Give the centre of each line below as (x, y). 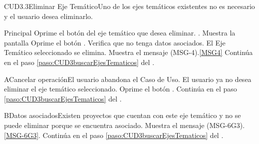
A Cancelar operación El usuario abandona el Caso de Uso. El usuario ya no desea (128, 79)
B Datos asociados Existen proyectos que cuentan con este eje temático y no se (123, 115)
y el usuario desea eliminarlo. (48, 16)
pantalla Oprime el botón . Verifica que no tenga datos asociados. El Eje (115, 42)
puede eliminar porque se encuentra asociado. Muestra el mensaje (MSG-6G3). (125, 125)
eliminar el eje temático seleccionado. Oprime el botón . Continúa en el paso (121, 89)
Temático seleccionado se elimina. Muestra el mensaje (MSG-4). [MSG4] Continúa (129, 52)
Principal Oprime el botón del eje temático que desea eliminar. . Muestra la (120, 33)
